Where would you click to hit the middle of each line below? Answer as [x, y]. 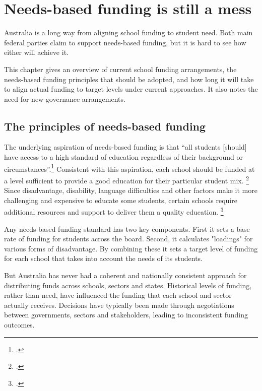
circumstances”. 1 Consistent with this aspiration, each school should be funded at [129, 168]
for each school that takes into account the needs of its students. [104, 258]
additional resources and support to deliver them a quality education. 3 [114, 211]
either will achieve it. [36, 52]
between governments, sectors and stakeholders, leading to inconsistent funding [126, 315]
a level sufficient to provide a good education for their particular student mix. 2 [127, 179]
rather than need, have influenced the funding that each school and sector [118, 295]
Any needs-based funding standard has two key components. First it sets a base [127, 229]
